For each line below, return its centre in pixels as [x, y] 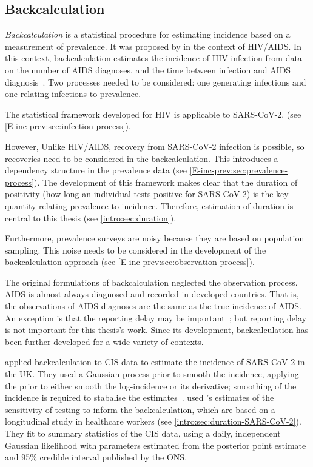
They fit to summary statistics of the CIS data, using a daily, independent [143, 433]
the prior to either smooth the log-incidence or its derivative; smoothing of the [151, 385]
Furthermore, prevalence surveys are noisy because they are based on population [155, 238]
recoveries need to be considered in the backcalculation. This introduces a [142, 158]
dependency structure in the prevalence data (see [96, 170]
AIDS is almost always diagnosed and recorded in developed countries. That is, [152, 294]
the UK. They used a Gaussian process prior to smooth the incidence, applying [152, 374]
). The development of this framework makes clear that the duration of [166, 182]
